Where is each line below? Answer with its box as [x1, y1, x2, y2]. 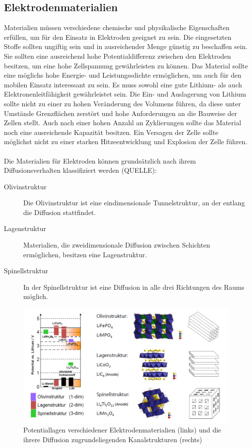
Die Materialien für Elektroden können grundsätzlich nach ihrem [4, 155, 196, 166]
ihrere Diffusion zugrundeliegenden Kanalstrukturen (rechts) [23, 434, 202, 445]
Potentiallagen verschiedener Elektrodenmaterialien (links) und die [23, 425, 221, 435]
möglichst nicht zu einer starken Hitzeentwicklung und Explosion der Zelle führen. [4, 136, 248, 147]
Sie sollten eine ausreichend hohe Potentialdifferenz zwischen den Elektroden [4, 50, 231, 61]
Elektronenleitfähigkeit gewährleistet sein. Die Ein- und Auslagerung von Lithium [4, 89, 246, 99]
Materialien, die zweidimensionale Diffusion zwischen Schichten [23, 240, 210, 250]
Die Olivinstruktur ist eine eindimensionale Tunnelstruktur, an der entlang [23, 198, 245, 208]
